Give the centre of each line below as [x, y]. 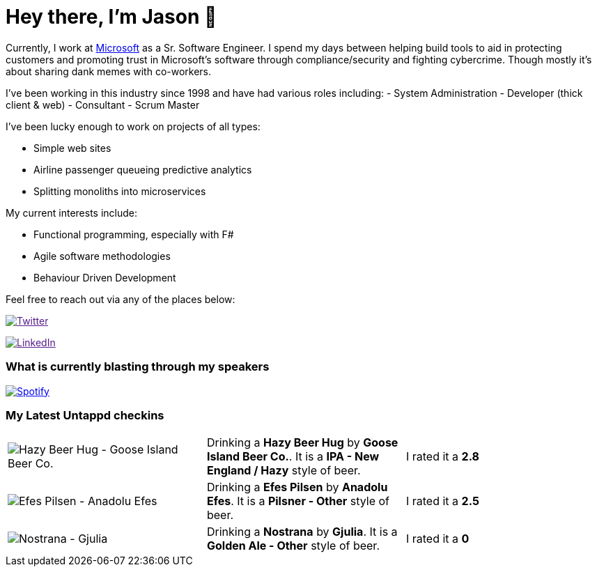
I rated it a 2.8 [442, 457]
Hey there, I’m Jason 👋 [111, 17]
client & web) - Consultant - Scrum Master [103, 105]
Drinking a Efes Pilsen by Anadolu [297, 487]
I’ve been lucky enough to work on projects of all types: [133, 126]
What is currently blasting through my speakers [138, 367]
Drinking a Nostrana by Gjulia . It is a [302, 532]
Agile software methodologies [102, 256]
